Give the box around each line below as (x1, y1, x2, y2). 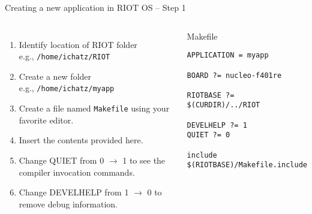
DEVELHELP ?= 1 (187, 120, 247, 129)
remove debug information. (19, 197, 118, 210)
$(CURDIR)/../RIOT (187, 101, 260, 110)
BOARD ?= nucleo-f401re (187, 71, 282, 80)
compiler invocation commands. (19, 165, 135, 178)
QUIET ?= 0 (187, 131, 230, 140)
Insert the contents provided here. (19, 134, 143, 146)
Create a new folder (19, 70, 92, 82)
